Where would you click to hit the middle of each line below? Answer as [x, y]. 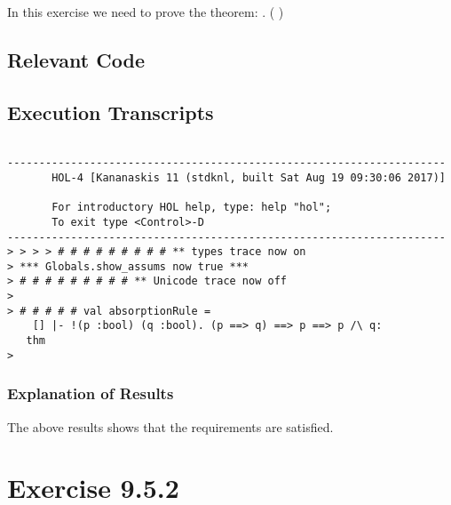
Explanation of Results [91, 393]
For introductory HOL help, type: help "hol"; [192, 208]
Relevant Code [76, 59]
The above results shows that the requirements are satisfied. [170, 426]
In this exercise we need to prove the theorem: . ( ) [146, 12]
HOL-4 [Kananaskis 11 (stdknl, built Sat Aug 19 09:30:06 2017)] [249, 177]
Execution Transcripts [111, 112]
